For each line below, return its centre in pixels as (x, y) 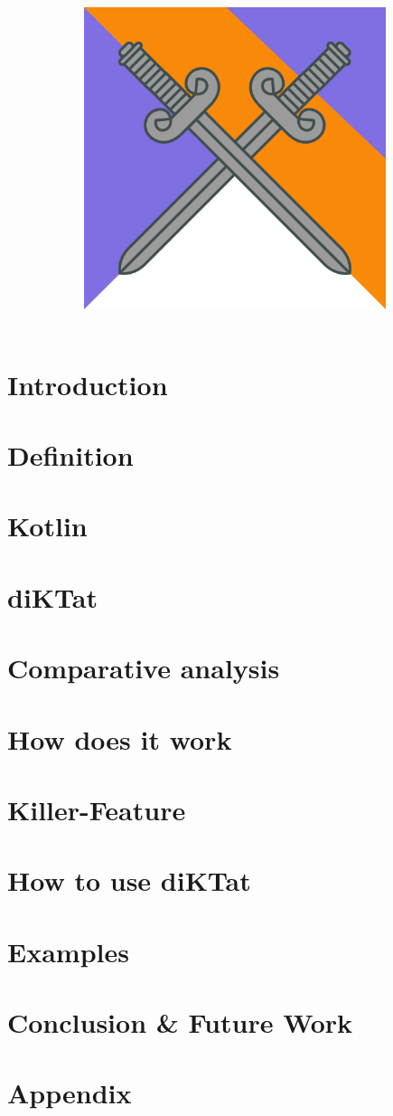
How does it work (120, 738)
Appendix (70, 1093)
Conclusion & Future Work (180, 1022)
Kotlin (47, 526)
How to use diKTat (129, 880)
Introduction (88, 384)
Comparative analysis (144, 668)
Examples (68, 951)
